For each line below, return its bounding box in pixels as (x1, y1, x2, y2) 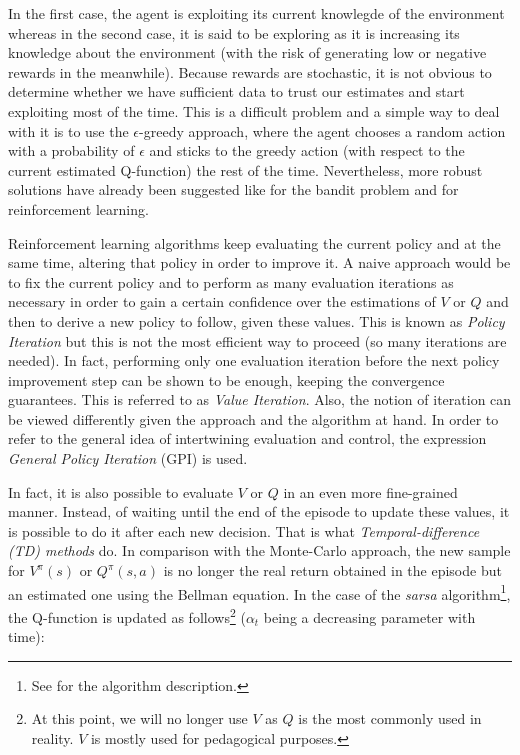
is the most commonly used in (298, 708, 482, 729)
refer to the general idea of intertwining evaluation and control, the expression (8, 428, 487, 449)
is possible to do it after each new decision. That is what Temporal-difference (8, 520, 480, 541)
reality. (31, 727, 74, 748)
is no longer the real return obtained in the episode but (163, 560, 502, 581)
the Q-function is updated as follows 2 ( (8, 603, 246, 627)
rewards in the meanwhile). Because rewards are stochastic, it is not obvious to (8, 61, 492, 82)
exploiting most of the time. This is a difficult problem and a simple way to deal (8, 100, 500, 121)
